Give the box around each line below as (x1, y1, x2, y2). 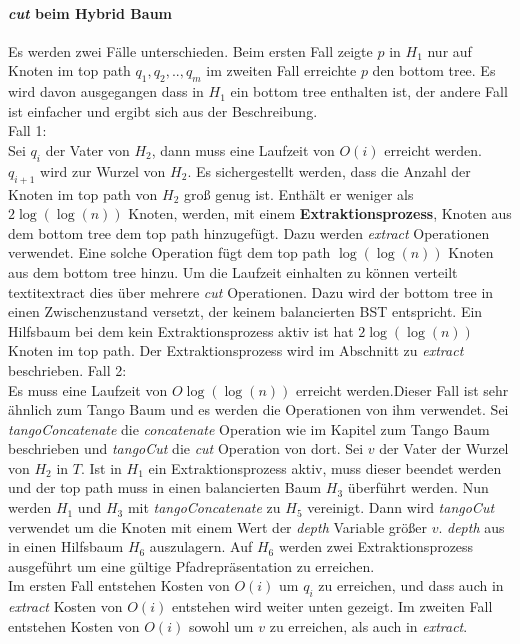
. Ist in (80, 457, 122, 478)
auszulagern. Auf (149, 536, 253, 557)
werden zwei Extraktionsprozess (278, 536, 474, 557)
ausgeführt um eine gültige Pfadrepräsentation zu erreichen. (8, 555, 375, 576)
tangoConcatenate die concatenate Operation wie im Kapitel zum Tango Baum (8, 418, 490, 439)
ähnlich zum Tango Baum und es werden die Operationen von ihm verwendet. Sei (8, 399, 509, 420)
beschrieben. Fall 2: (8, 359, 127, 380)
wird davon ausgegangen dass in (8, 81, 204, 102)
